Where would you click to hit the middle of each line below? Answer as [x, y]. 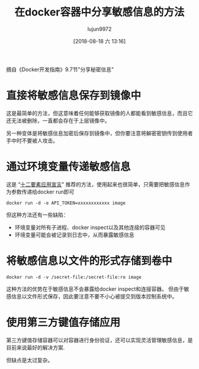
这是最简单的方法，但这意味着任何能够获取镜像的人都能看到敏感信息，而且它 [99, 113]
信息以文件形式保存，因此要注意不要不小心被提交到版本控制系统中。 [94, 296]
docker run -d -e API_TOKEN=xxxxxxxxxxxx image [66, 203]
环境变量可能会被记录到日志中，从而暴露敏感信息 [74, 234]
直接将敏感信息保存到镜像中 [74, 96]
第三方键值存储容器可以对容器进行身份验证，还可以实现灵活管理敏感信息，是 [99, 340]
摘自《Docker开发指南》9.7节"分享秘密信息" [60, 69]
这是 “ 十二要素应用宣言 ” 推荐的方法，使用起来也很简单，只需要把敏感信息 [96, 184]
